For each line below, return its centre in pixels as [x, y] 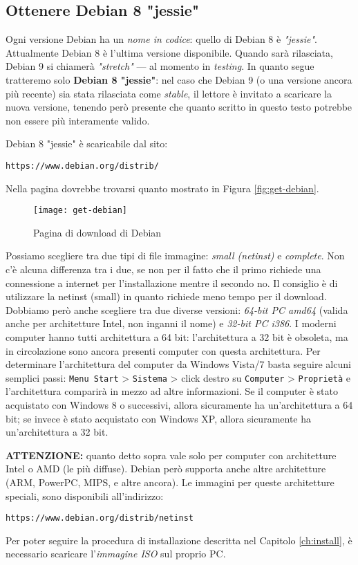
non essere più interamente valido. [78, 120]
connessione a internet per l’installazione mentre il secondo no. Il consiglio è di [172, 282]
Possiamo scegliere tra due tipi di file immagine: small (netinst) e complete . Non [175, 256]
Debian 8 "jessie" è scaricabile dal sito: [87, 143]
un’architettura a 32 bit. [57, 432]
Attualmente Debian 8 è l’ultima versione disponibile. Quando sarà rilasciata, [169, 52]
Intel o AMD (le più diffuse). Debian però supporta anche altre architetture [166, 469]
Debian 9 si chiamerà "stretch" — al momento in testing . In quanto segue [160, 66]
